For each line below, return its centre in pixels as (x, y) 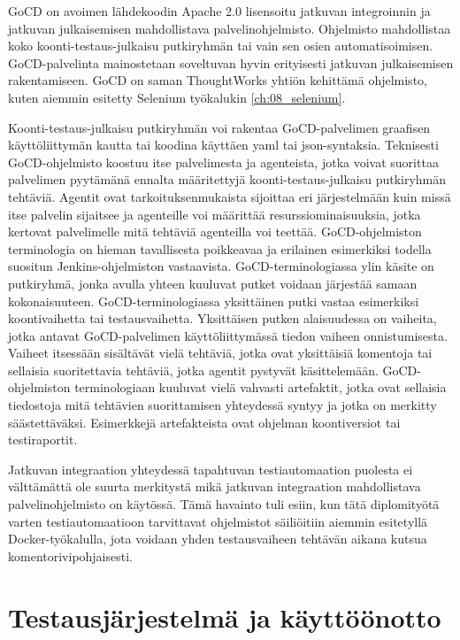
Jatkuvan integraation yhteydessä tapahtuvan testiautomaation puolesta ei (211, 469)
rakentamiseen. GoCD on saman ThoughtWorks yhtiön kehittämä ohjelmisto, (218, 80)
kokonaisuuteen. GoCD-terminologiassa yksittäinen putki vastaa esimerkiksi (214, 301)
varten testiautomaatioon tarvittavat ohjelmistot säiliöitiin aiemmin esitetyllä (218, 521)
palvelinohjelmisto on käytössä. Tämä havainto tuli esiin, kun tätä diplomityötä (224, 504)
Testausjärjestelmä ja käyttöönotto (225, 617)
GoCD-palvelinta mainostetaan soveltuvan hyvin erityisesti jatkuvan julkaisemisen (231, 62)
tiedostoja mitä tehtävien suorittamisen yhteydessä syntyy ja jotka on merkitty (222, 405)
